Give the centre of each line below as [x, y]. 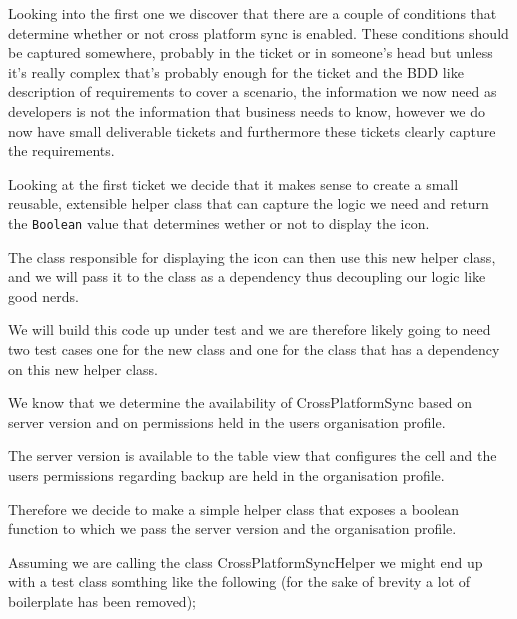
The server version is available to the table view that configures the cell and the [252, 455]
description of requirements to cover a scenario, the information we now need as [252, 91]
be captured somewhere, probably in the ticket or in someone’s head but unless [250, 52]
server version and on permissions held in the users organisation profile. [227, 421]
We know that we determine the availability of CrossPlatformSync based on [240, 402]
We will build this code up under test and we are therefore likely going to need [249, 329]
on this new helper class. [83, 368]
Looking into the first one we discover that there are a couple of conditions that [252, 13]
